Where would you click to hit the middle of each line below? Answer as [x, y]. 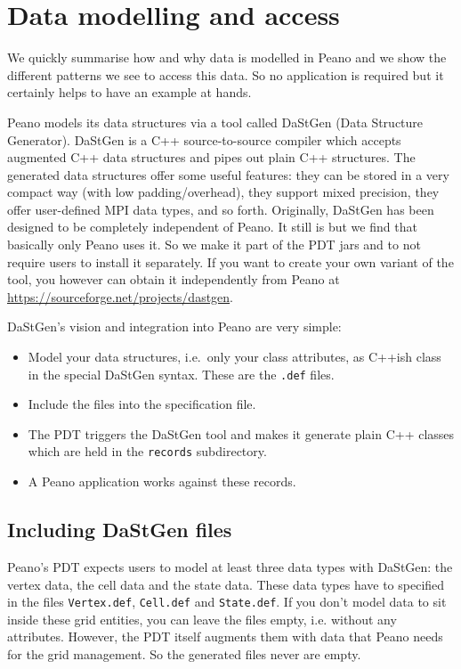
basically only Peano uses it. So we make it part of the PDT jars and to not [214, 245]
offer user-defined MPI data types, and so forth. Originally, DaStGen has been [221, 209]
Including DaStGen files [120, 530]
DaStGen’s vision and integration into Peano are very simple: [174, 326]
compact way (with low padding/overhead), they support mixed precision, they [223, 192]
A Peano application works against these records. [162, 481]
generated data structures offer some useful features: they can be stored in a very [228, 174]
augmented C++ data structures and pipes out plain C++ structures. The [211, 157]
